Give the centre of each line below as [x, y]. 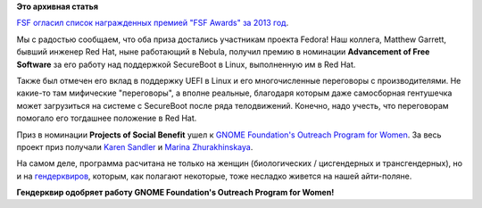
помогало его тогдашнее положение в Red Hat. [107, 118]
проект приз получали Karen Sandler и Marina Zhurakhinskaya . [135, 146]
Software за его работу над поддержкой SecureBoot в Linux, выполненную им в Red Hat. [186, 64]
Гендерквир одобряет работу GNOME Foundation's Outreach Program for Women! [175, 193]
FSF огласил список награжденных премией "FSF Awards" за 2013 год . [153, 23]
